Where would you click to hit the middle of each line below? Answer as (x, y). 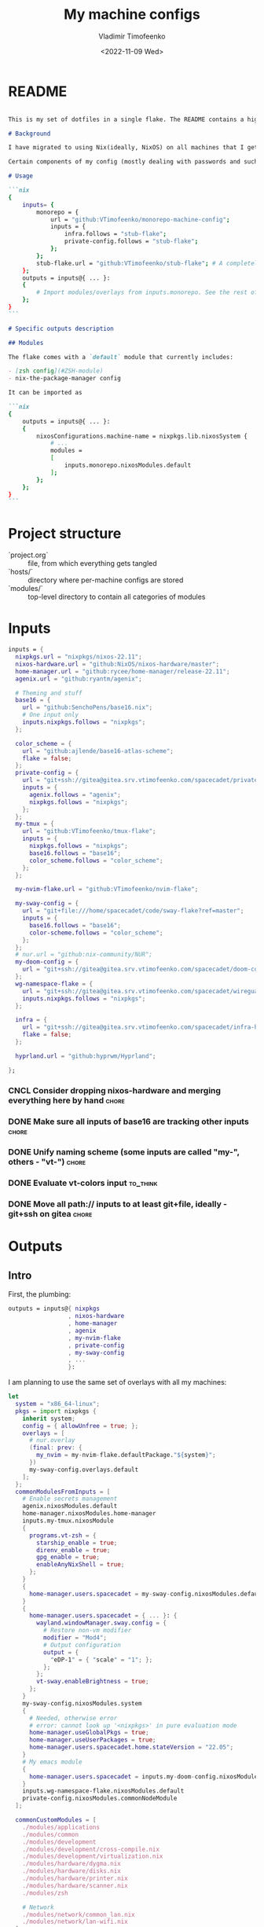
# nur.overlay (52, 1441)
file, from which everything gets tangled (92, 563)
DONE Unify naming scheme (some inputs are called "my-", (124, 1152)
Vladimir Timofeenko (132, 36)
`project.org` (28, 555)
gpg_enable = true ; (68, 1558)
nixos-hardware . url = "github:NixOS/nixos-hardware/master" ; (117, 664)
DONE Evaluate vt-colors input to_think (83, 1183)
